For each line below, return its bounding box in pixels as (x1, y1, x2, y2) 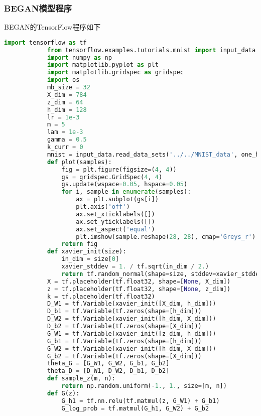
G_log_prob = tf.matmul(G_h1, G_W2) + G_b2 (61, 404, 209, 412)
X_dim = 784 (47, 91, 87, 98)
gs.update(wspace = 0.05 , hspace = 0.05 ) (61, 181, 188, 188)
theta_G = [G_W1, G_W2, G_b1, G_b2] (47, 360, 170, 367)
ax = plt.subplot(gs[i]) (76, 196, 159, 203)
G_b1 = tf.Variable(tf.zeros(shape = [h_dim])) (47, 337, 202, 345)
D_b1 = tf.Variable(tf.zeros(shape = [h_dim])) (47, 308, 202, 315)
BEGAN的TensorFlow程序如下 (4, 22, 101, 32)
